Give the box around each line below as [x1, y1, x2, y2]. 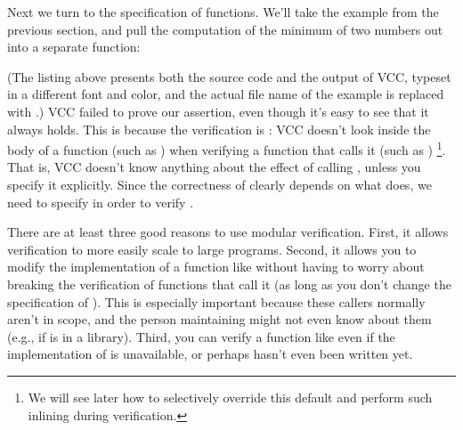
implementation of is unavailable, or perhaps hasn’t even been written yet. [7, 345, 413, 363]
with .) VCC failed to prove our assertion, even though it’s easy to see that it [7, 101, 429, 120]
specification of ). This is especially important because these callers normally [7, 292, 426, 311]
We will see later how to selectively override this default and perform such [28, 387, 433, 406]
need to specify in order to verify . [7, 192, 194, 211]
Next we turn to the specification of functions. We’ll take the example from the [7, 3, 439, 20]
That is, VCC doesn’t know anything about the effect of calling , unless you [7, 158, 421, 176]
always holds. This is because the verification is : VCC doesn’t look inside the [7, 119, 431, 138]
